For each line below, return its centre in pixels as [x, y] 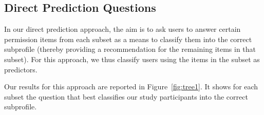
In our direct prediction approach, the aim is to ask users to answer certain [122, 29]
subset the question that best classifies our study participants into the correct [126, 96]
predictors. [21, 69]
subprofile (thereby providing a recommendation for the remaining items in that [130, 49]
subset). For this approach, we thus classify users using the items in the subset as [132, 59]
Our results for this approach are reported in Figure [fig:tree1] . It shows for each [131, 87]
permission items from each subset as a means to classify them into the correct [128, 39]
